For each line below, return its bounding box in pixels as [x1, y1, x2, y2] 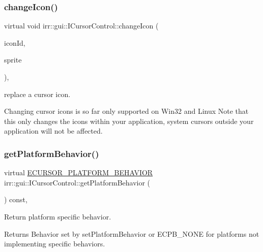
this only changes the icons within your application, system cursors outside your [4, 115, 254, 126]
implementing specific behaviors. [4, 238, 105, 249]
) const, [4, 194, 27, 205]
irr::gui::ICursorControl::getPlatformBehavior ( [4, 177, 151, 187]
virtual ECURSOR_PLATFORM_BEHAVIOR [4, 167, 153, 178]
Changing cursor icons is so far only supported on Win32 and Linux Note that [4, 106, 249, 116]
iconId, [4, 37, 25, 48]
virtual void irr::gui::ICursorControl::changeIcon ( [4, 20, 159, 31]
